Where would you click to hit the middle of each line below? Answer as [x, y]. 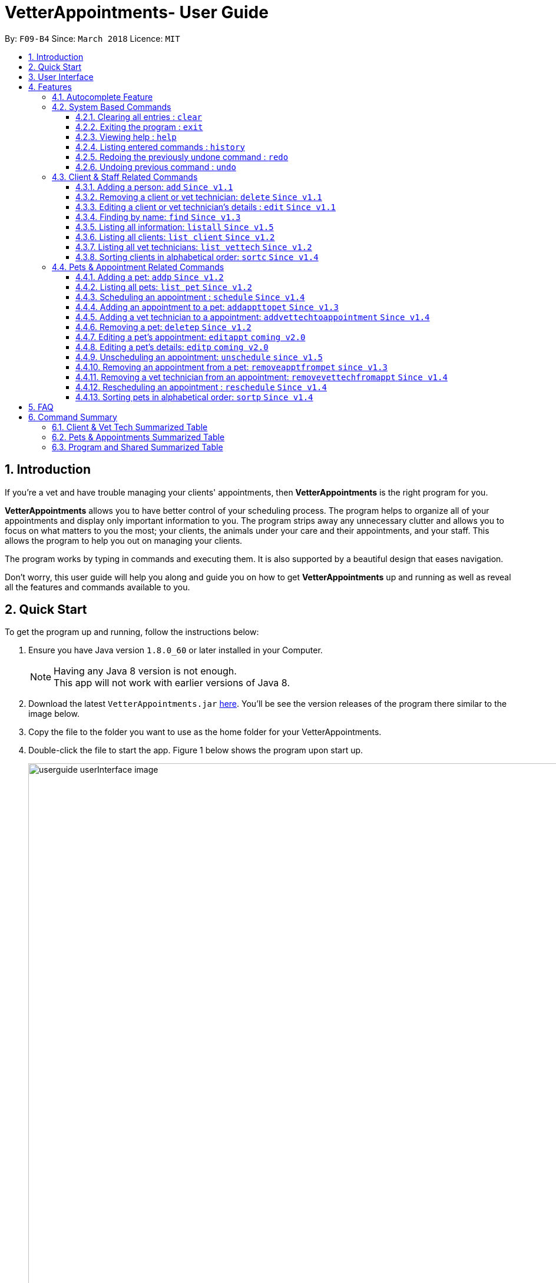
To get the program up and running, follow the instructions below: [132, 632]
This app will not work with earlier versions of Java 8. [172, 683]
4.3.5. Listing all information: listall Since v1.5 [175, 227]
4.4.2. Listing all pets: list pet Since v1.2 [164, 287]
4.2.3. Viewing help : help [126, 137]
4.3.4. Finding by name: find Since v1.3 [158, 217]
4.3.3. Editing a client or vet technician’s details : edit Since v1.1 [206, 207]
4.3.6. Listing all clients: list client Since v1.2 [175, 237]
